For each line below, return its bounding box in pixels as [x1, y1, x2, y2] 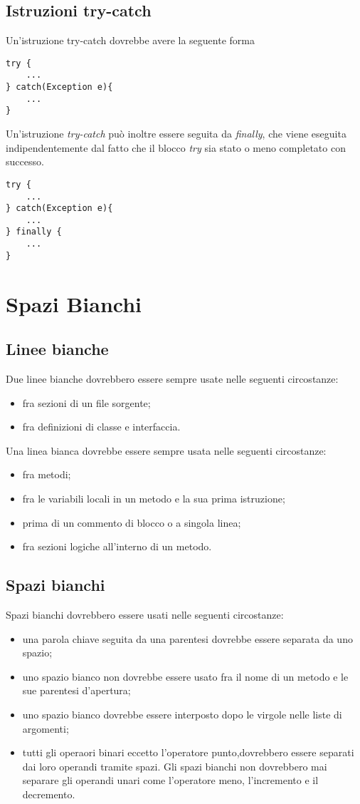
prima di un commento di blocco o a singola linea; [22, 515, 241, 530]
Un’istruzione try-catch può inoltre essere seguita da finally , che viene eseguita [6, 126, 346, 141]
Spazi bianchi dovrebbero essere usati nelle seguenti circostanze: [6, 607, 284, 622]
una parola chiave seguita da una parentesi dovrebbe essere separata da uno [22, 631, 353, 646]
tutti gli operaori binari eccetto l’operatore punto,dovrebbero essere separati [22, 745, 354, 760]
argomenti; [22, 721, 69, 736]
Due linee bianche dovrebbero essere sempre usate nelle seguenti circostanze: [6, 371, 339, 386]
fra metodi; [22, 467, 71, 482]
